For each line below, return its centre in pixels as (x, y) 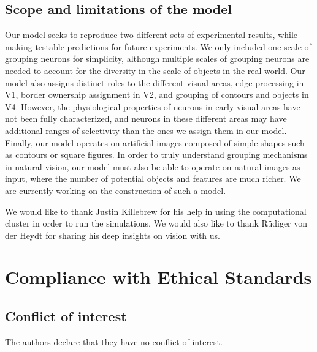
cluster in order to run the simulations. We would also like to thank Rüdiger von (156, 223)
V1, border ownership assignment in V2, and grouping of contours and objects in (157, 95)
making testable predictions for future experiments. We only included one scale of (158, 46)
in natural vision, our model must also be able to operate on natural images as (153, 166)
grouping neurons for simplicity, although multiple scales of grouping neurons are (157, 58)
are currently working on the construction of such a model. (116, 190)
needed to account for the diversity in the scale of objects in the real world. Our (155, 70)
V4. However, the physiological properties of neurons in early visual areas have (153, 106)
